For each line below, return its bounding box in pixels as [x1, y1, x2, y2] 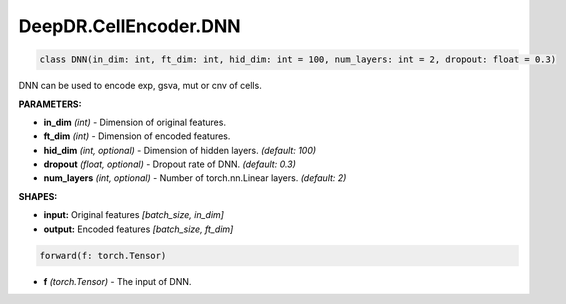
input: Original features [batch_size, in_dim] [43, 209, 225, 221]
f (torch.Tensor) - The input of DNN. [43, 275, 192, 287]
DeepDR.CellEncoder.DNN [18, 15, 241, 37]
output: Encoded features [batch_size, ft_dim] [43, 223, 234, 235]
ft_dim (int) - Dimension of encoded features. [43, 130, 231, 142]
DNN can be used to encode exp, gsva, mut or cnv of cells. [18, 80, 262, 92]
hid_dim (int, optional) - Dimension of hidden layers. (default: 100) [43, 144, 317, 156]
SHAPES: [18, 190, 58, 202]
